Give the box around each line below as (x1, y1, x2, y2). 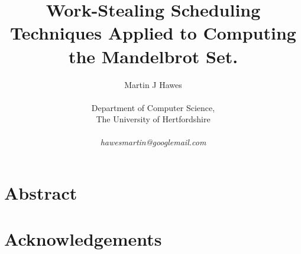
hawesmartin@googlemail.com (100, 136, 206, 148)
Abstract (4, 181, 77, 205)
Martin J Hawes (124, 78, 182, 90)
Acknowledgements (4, 227, 162, 251)
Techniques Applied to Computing (10, 21, 296, 45)
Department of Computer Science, (91, 101, 215, 113)
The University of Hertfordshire (96, 113, 211, 125)
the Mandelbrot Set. (68, 44, 238, 68)
